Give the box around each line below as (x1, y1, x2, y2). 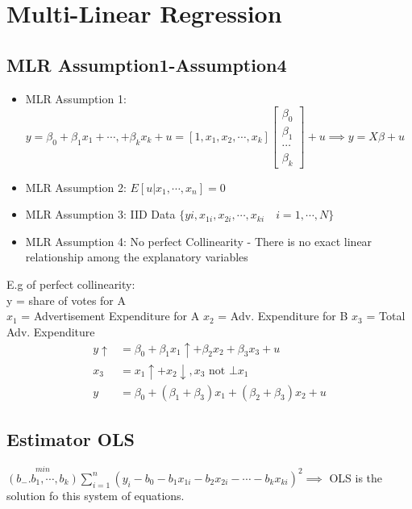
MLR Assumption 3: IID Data (25, 206, 176, 223)
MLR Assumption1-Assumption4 (6, 52, 287, 77)
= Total (366, 307, 406, 324)
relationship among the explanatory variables (25, 248, 248, 265)
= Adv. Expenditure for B (218, 307, 348, 324)
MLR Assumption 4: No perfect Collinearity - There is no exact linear (25, 232, 372, 249)
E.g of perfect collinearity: (6, 276, 135, 293)
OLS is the (329, 469, 383, 486)
